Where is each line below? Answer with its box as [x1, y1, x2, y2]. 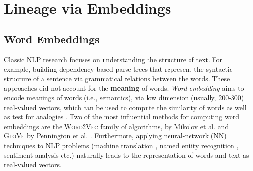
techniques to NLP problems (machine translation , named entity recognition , [4, 140, 239, 150]
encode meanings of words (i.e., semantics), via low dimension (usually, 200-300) [4, 92, 244, 102]
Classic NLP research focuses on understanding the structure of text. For [4, 54, 223, 64]
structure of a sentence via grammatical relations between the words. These [4, 73, 230, 83]
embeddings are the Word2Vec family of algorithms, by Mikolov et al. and [4, 121, 229, 131]
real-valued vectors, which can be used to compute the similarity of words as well [4, 102, 247, 112]
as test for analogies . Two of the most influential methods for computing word [4, 112, 239, 122]
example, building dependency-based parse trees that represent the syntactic [4, 64, 232, 74]
